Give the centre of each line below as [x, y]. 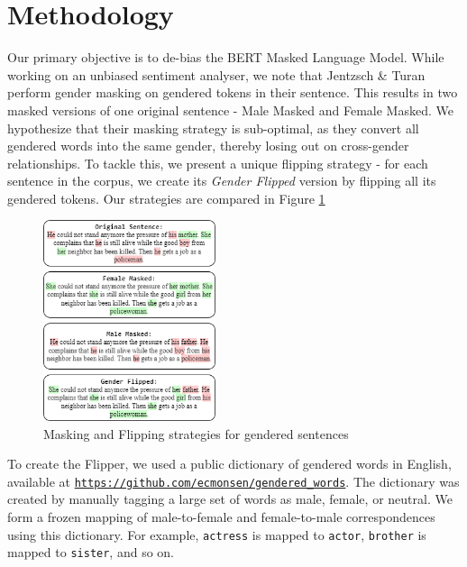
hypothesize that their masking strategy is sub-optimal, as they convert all [213, 128]
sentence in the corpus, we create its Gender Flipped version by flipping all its [222, 181]
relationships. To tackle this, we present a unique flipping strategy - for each [218, 163]
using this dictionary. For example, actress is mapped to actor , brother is [217, 534]
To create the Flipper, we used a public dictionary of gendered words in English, [229, 464]
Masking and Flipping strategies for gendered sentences [196, 433]
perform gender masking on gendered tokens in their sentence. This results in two [233, 92]
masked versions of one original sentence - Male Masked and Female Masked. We [230, 110]
